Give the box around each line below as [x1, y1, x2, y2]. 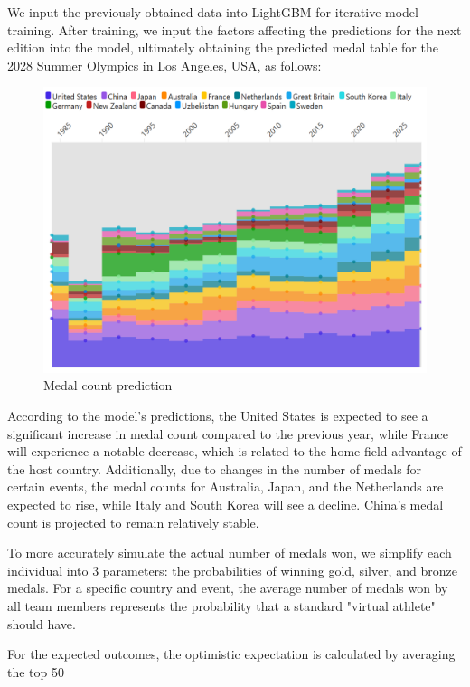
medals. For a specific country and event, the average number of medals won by [7, 578, 448, 597]
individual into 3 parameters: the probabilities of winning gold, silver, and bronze [7, 560, 457, 579]
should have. [7, 614, 76, 633]
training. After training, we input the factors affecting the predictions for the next [7, 20, 462, 39]
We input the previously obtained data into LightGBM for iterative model [7, 3, 418, 21]
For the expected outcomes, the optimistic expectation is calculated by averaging [7, 644, 456, 663]
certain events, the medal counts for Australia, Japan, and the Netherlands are [7, 477, 444, 496]
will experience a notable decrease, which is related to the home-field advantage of [7, 442, 462, 461]
